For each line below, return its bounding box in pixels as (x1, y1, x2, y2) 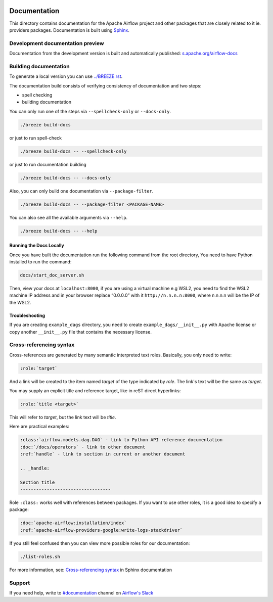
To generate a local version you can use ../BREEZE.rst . (9, 73, 123, 79)
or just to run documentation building (9, 161, 87, 167)
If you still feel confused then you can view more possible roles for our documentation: (9, 540, 190, 546)
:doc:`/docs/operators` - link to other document (20, 444, 146, 450)
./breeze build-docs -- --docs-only (20, 175, 111, 180)
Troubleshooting (9, 312, 45, 318)
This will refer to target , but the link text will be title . (9, 414, 116, 420)
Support (9, 579, 30, 586)
